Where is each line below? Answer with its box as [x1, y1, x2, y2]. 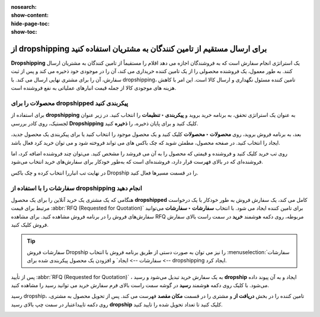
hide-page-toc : [11, 20, 50, 27]
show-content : [11, 12, 49, 19]
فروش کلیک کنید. [11, 221, 49, 229]
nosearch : [11, 4, 37, 10]
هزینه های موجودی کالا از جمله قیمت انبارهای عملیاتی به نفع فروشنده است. [11, 84, 177, 91]
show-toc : [11, 28, 37, 36]
